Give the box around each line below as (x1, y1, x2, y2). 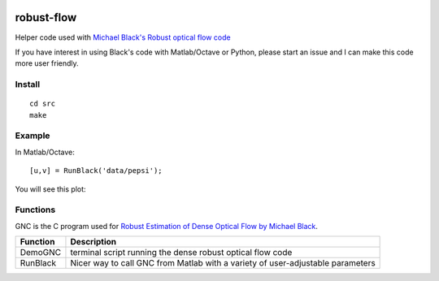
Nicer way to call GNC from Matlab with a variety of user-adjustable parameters (70, 257, 376, 269)
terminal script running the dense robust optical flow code (70, 247, 293, 258)
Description (70, 236, 117, 248)
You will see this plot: (15, 184, 86, 194)
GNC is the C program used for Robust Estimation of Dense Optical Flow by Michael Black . (15, 221, 319, 231)
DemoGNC (20, 247, 61, 258)
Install (15, 79, 41, 90)
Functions (15, 204, 56, 215)
